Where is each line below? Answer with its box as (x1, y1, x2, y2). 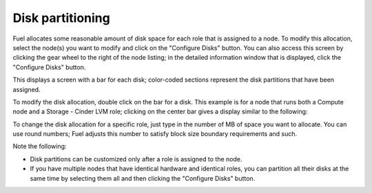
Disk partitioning (12, 10, 110, 25)
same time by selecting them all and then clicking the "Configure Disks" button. (30, 174, 256, 182)
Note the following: (12, 142, 67, 150)
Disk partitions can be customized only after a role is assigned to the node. (30, 155, 242, 163)
